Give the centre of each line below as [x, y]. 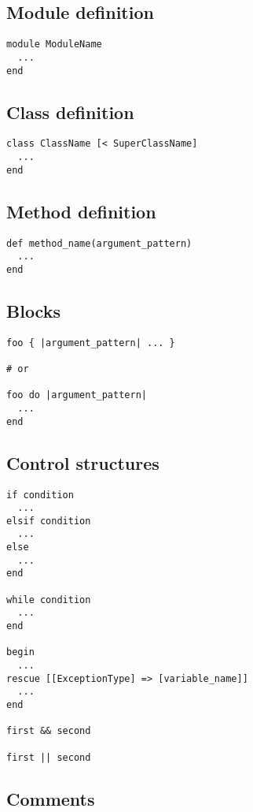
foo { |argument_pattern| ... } [91, 343]
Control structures [83, 462]
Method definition [81, 211]
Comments [51, 798]
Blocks [33, 310]
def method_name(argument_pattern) [99, 243]
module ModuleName [54, 45]
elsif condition [49, 521]
